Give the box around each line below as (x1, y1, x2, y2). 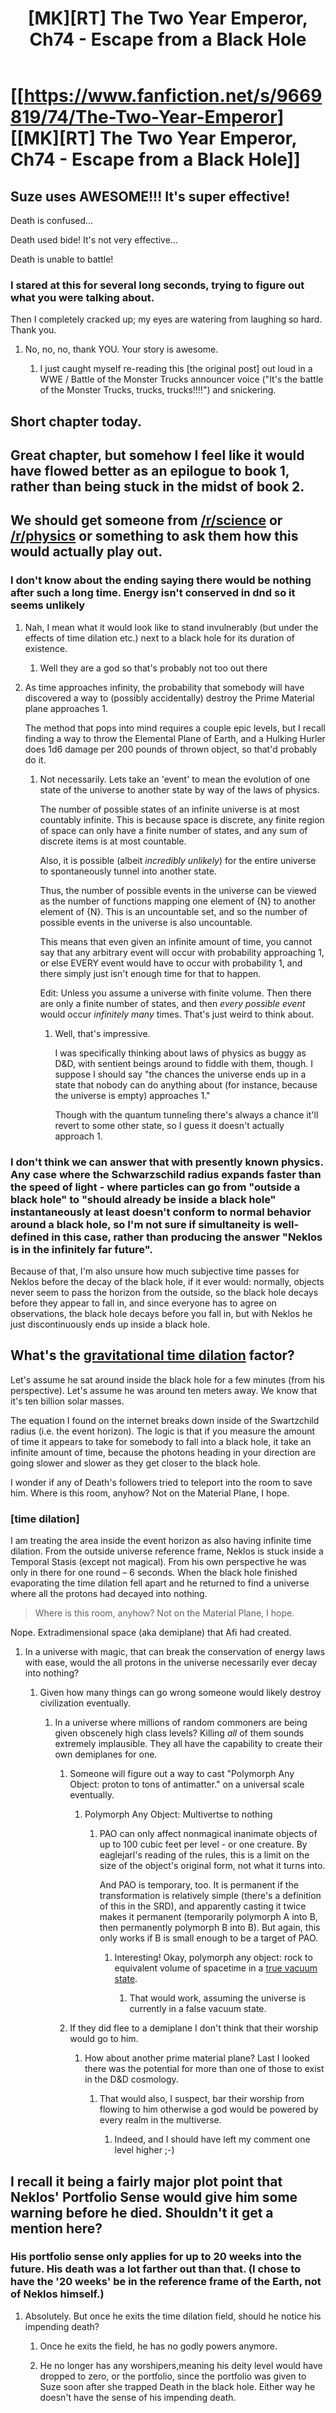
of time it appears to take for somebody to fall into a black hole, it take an (10, 1435, 312, 1447)
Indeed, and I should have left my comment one (114, 2133, 311, 2146)
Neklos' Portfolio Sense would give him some (10, 2188, 298, 2206)
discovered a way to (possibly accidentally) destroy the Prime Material (24, 692, 315, 704)
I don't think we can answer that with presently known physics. (10, 1155, 324, 1169)
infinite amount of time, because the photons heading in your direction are (10, 1446, 317, 1458)
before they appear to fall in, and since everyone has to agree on (10, 1297, 277, 1309)
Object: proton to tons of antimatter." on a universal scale (69, 1778, 305, 1791)
